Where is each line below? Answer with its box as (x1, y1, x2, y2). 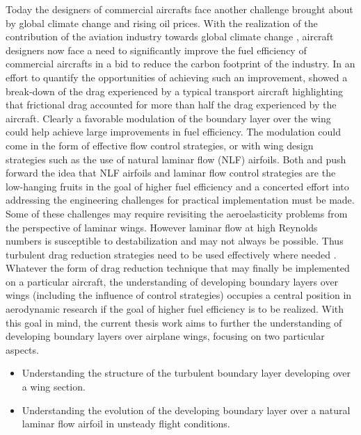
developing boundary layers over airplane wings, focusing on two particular (6, 329, 325, 343)
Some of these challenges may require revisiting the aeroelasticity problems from (6, 206, 348, 220)
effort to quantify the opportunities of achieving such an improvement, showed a (6, 69, 348, 84)
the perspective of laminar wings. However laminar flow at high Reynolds (6, 220, 318, 234)
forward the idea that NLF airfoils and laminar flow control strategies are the (6, 165, 336, 180)
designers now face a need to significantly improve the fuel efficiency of (6, 42, 307, 57)
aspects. (6, 342, 39, 356)
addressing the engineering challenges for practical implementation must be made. (6, 192, 355, 207)
